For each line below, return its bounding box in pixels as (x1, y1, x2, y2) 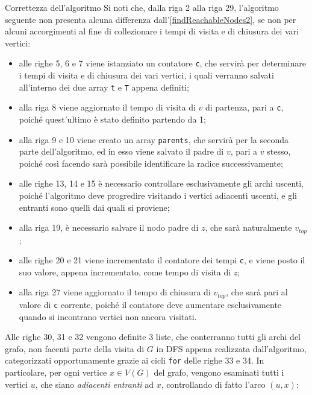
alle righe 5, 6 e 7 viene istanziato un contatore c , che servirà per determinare (19, 57, 306, 69)
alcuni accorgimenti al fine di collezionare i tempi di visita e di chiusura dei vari (5, 25, 299, 37)
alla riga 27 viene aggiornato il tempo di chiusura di (19, 286, 211, 298)
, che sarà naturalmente (205, 221, 292, 234)
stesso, (267, 145, 291, 158)
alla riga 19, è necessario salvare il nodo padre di (19, 221, 199, 234)
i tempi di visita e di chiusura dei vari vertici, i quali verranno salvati (19, 69, 274, 82)
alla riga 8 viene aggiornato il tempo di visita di (19, 101, 196, 114)
